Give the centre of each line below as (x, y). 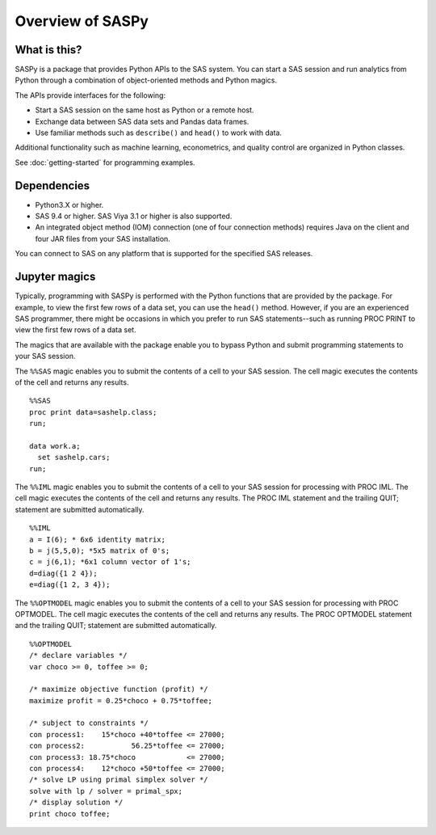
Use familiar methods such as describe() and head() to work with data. (159, 133)
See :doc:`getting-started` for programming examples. (105, 162)
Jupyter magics (55, 277)
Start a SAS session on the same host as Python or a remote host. (145, 110)
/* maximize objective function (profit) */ (119, 690)
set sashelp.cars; (74, 458)
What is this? (48, 50)
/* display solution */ (76, 803)
